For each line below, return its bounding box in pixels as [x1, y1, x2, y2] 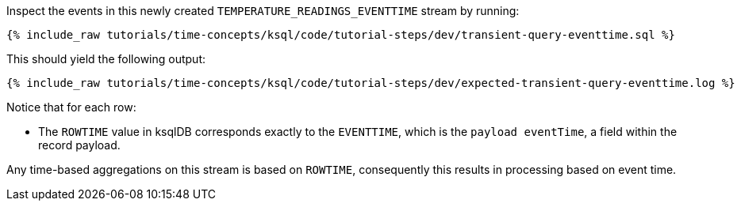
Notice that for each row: [6, 100, 136, 114]
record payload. [38, 138, 121, 152]
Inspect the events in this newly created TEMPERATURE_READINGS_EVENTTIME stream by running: [6, 4, 520, 17]
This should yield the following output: [6, 52, 206, 66]
